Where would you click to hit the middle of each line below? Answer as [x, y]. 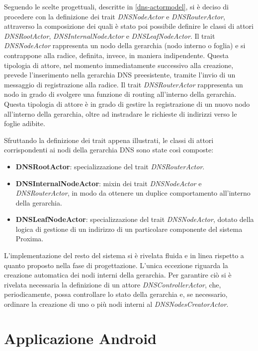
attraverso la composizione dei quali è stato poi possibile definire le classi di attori [129, 26]
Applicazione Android [80, 338]
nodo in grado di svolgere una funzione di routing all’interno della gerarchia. [120, 94]
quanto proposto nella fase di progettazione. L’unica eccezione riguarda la [116, 265]
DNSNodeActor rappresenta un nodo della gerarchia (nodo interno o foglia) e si [125, 45]
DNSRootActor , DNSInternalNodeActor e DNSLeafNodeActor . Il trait [110, 35]
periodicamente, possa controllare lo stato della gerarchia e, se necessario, [116, 294]
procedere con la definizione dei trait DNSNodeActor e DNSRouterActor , [115, 16]
